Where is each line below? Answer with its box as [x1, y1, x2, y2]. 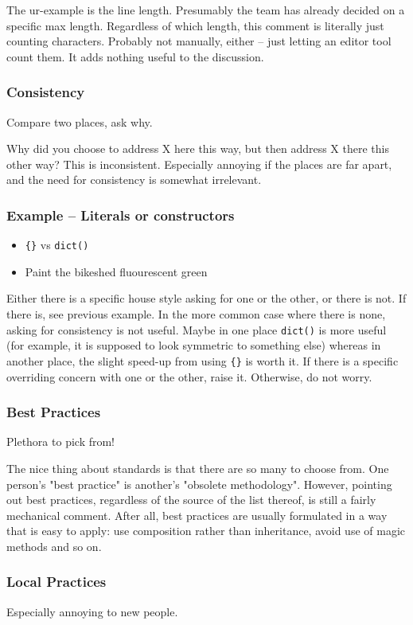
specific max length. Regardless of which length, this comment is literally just [6, 17, 384, 33]
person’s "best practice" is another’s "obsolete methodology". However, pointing [6, 475, 392, 492]
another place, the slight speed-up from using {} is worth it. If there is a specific [6, 352, 399, 369]
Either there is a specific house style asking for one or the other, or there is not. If [6, 290, 407, 307]
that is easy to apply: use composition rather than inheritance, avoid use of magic [6, 522, 406, 539]
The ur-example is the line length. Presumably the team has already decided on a [6, 2, 405, 18]
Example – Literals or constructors [6, 205, 235, 225]
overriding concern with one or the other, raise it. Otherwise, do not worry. [6, 368, 372, 385]
